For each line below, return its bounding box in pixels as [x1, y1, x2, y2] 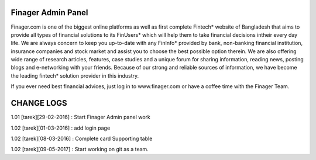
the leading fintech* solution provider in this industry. [11, 72, 139, 79]
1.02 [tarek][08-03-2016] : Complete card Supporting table [11, 135, 153, 142]
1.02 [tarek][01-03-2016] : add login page [11, 124, 111, 131]
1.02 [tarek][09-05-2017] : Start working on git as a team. [11, 146, 149, 153]
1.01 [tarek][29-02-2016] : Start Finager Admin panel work [11, 114, 150, 121]
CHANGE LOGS [11, 98, 67, 108]
